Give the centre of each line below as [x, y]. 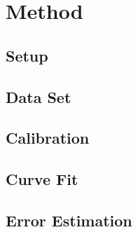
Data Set [39, 96]
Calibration [48, 138]
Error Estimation [69, 220]
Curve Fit [42, 179]
